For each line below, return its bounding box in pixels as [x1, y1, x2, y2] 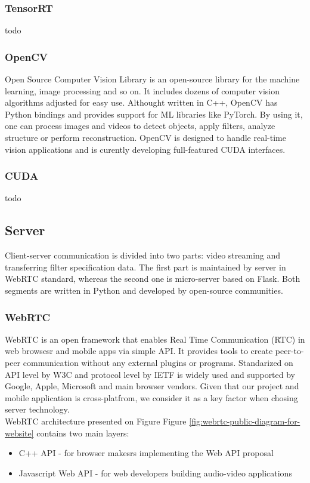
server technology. [5, 403, 70, 416]
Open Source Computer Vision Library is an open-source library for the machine [5, 73, 300, 85]
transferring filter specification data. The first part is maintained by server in [5, 260, 286, 273]
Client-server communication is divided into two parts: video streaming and [5, 249, 281, 262]
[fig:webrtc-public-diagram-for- [189, 414, 300, 427]
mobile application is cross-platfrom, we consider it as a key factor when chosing [5, 391, 298, 404]
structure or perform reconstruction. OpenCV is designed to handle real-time [5, 131, 286, 143]
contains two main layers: [36, 426, 129, 439]
